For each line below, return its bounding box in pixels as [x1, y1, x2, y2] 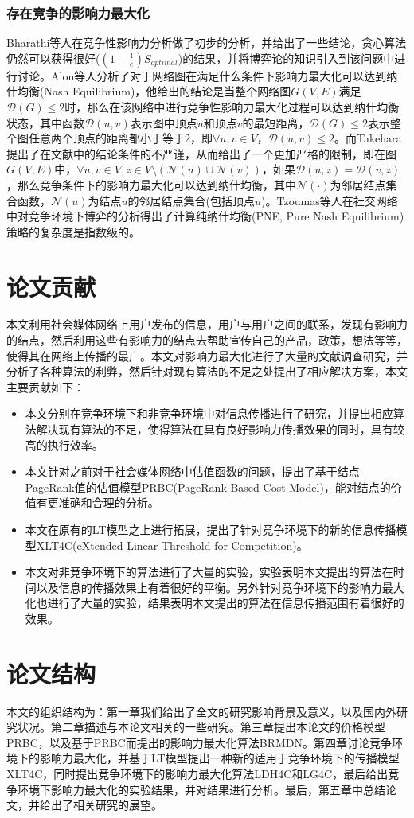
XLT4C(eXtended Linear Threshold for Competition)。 [36, 536, 308, 553]
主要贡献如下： [6, 378, 84, 395]
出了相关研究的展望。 [50, 797, 162, 813]
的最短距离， [242, 114, 310, 130]
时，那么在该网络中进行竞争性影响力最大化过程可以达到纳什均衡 [64, 99, 400, 115]
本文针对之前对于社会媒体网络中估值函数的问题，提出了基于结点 [25, 463, 360, 480]
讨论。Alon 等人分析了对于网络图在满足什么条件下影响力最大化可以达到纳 [17, 67, 398, 84]
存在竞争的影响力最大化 [6, 2, 150, 22]
